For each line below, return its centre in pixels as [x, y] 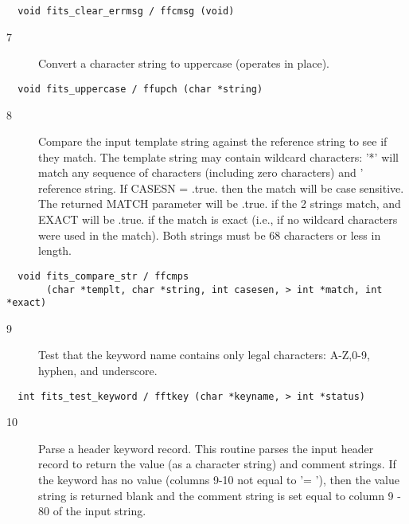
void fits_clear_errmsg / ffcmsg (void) [126, 11]
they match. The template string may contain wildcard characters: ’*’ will [218, 156]
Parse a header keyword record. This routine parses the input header [206, 448]
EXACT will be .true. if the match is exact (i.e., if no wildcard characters [218, 219]
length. [55, 250]
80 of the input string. [92, 511]
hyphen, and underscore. [98, 370]
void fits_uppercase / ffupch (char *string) [140, 89]
